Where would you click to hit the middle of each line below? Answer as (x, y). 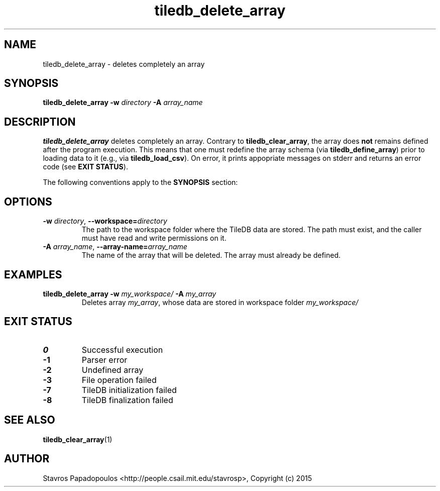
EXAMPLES (33, 274)
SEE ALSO (30, 420)
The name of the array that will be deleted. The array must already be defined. (211, 255)
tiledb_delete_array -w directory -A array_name (123, 103)
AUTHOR (27, 459)
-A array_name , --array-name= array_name (115, 247)
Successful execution (122, 350)
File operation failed (119, 380)
